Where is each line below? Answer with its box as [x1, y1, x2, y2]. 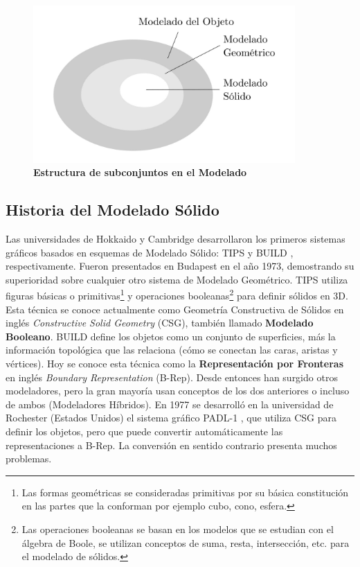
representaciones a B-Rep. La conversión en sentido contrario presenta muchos [6, 437, 337, 452]
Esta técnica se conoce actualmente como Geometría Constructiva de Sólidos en [6, 302, 344, 316]
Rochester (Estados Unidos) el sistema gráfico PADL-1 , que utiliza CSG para [6, 410, 337, 425]
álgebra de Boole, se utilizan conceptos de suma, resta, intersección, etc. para [21, 535, 350, 550]
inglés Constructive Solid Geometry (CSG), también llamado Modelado [6, 315, 314, 330]
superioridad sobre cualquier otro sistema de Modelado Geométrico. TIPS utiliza [6, 272, 348, 286]
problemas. [6, 451, 52, 466]
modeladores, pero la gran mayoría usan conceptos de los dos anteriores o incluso [6, 383, 350, 398]
